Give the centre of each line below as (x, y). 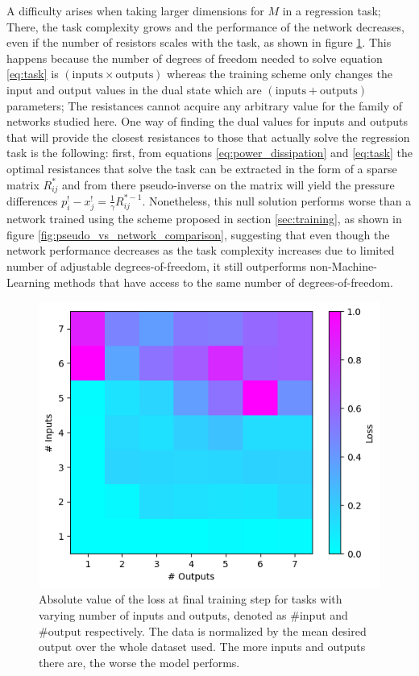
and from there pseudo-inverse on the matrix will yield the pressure (228, 184)
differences (32, 200)
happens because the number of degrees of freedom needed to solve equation (195, 58)
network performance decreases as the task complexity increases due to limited (201, 250)
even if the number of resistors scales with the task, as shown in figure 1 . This (199, 42)
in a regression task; (332, 10)
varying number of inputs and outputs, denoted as (163, 615)
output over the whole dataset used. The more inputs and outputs (202, 647)
